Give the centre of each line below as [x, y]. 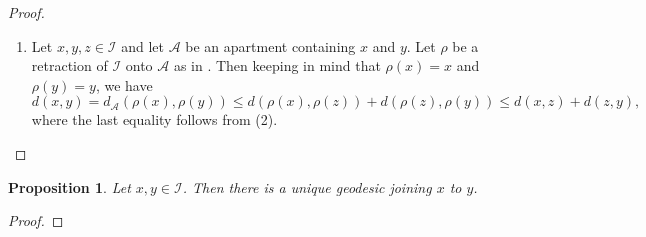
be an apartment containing [270, 45]
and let [142, 45]
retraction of [69, 65]
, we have [124, 84]
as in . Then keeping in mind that [277, 65]
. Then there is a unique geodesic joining [307, 186]
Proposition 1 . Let [69, 186]
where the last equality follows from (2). [154, 119]
